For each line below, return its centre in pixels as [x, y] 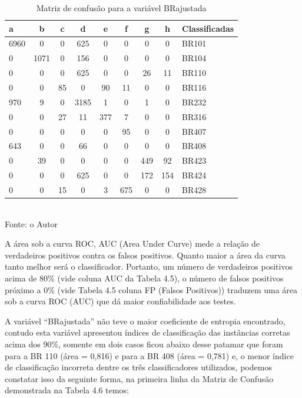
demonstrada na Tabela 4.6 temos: [67, 390]
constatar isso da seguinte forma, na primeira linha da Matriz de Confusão [139, 378]
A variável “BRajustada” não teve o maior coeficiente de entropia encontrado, [145, 321]
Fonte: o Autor [31, 223]
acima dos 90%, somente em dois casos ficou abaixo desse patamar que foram [144, 344]
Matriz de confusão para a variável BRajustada [121, 8]
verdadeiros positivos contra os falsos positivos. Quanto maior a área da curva [145, 255]
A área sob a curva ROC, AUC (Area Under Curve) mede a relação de [132, 243]
